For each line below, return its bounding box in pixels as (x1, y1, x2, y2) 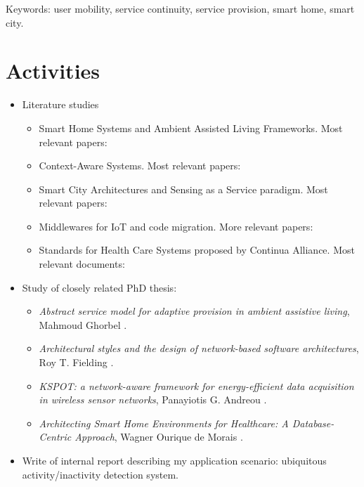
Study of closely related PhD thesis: (22, 280, 177, 294)
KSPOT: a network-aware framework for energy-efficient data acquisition (39, 378, 354, 393)
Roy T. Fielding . (39, 355, 114, 370)
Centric (39, 429, 72, 444)
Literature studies (22, 97, 99, 112)
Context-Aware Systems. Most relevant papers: (39, 158, 241, 173)
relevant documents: (39, 257, 125, 271)
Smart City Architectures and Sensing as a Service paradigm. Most (39, 181, 328, 196)
